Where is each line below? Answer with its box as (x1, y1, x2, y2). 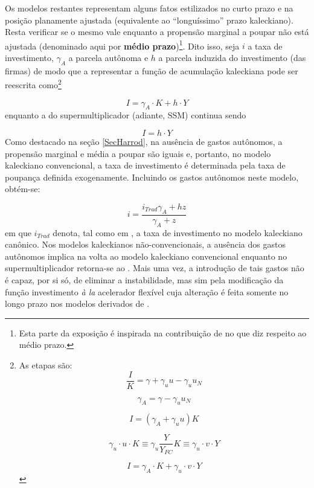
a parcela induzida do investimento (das (158, 51, 306, 64)
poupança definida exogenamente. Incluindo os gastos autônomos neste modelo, (5, 170, 299, 183)
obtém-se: (5, 182, 40, 195)
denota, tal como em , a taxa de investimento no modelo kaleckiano (53, 226, 303, 239)
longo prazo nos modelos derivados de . (5, 297, 150, 310)
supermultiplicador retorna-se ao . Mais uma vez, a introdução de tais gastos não (5, 262, 304, 274)
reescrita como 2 (5, 77, 62, 91)
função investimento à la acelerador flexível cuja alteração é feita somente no (5, 285, 289, 298)
